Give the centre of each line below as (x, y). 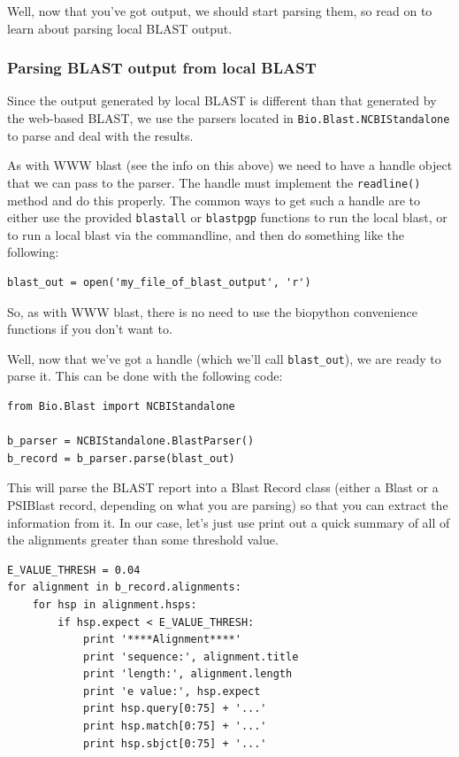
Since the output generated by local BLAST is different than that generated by (222, 100)
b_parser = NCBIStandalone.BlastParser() (131, 441)
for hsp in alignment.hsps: (115, 604)
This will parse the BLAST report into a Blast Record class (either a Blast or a (223, 487)
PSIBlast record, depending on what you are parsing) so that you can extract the (228, 504)
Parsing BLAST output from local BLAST (162, 68)
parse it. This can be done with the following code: (145, 376)
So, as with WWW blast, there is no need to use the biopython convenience (212, 311)
